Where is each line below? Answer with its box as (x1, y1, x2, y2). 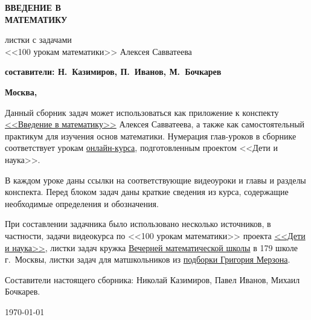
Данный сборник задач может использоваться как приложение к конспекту (5, 106, 279, 118)
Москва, (5, 85, 37, 98)
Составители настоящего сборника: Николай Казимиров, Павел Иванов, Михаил (5, 273, 300, 286)
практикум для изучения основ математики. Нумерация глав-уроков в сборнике (5, 129, 297, 142)
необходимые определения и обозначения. (5, 197, 159, 210)
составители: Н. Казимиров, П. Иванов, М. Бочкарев (5, 65, 222, 78)
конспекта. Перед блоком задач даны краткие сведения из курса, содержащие (5, 185, 289, 198)
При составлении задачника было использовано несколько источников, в (5, 217, 271, 230)
